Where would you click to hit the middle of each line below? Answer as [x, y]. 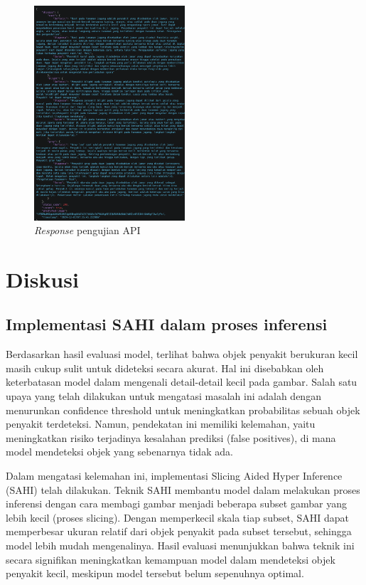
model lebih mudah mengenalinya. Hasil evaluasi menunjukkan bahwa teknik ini [180, 545]
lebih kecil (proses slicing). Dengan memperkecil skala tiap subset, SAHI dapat [177, 517]
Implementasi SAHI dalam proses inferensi [167, 324]
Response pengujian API [87, 230]
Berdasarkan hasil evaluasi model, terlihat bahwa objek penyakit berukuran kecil [182, 354]
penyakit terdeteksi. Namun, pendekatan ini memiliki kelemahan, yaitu [161, 424]
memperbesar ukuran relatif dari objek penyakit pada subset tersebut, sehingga [179, 531]
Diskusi [42, 279]
